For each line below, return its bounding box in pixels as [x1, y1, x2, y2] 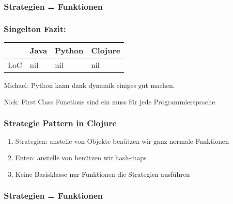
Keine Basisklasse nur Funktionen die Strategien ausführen [15, 169, 190, 179]
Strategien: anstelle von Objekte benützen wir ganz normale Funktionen [15, 136, 229, 146]
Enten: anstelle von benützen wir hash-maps [15, 153, 147, 163]
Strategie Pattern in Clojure [4, 117, 117, 129]
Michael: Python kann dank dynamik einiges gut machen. [4, 80, 175, 90]
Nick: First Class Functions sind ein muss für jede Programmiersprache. [4, 96, 217, 106]
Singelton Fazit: [4, 22, 66, 34]
